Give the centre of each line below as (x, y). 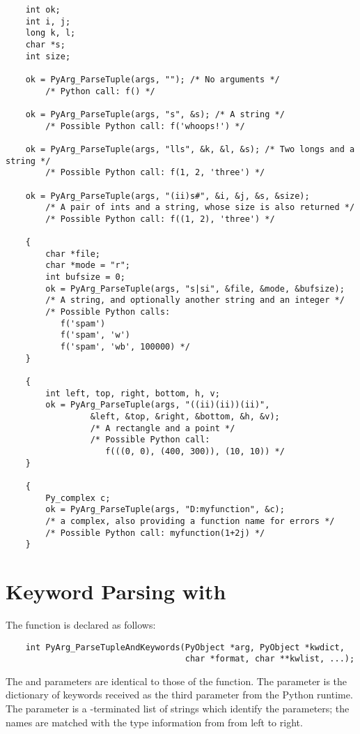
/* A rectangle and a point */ (163, 428)
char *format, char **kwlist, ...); (270, 659)
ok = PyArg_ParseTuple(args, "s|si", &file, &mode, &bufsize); (195, 289)
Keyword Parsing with (116, 591)
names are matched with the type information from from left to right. (154, 722)
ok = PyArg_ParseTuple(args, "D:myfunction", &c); (165, 510)
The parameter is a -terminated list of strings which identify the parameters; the (178, 709)
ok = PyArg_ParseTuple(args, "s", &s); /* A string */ (155, 114)
